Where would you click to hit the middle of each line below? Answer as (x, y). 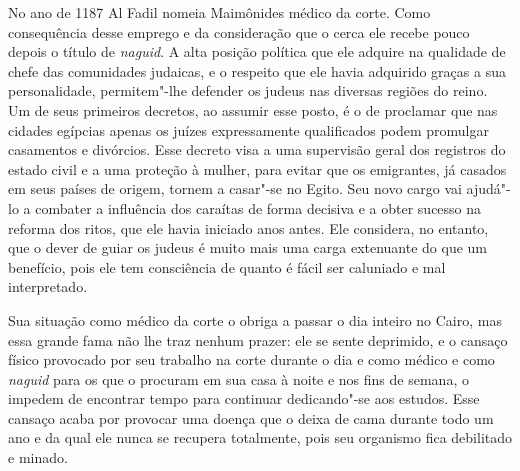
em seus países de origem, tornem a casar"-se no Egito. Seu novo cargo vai (235, 188)
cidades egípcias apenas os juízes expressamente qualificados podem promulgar (248, 129)
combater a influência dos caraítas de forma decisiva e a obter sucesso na (258, 207)
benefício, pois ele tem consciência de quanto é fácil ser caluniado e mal (227, 266)
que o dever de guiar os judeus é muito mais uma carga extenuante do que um (248, 247)
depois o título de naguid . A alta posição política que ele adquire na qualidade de (257, 51)
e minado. (38, 457)
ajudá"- (488, 188)
